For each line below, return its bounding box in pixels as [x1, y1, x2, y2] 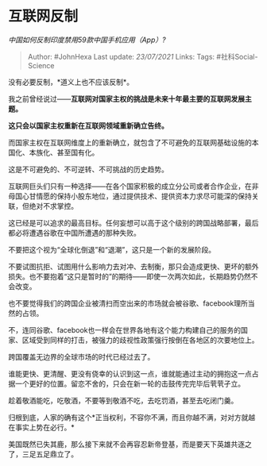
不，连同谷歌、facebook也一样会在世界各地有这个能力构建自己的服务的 [8, 325, 242, 334]
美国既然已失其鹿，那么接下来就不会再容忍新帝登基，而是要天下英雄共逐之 [8, 439, 252, 449]
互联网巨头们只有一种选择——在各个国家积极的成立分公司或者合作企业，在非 [8, 181, 259, 191]
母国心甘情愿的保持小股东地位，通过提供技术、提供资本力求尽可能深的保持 [8, 191, 252, 201]
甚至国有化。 [56, 148, 99, 157]
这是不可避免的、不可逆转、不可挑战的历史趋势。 [8, 164, 168, 174]
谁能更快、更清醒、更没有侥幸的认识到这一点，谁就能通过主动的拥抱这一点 [8, 368, 252, 378]
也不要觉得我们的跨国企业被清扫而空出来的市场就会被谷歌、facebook [8, 298, 234, 308]
